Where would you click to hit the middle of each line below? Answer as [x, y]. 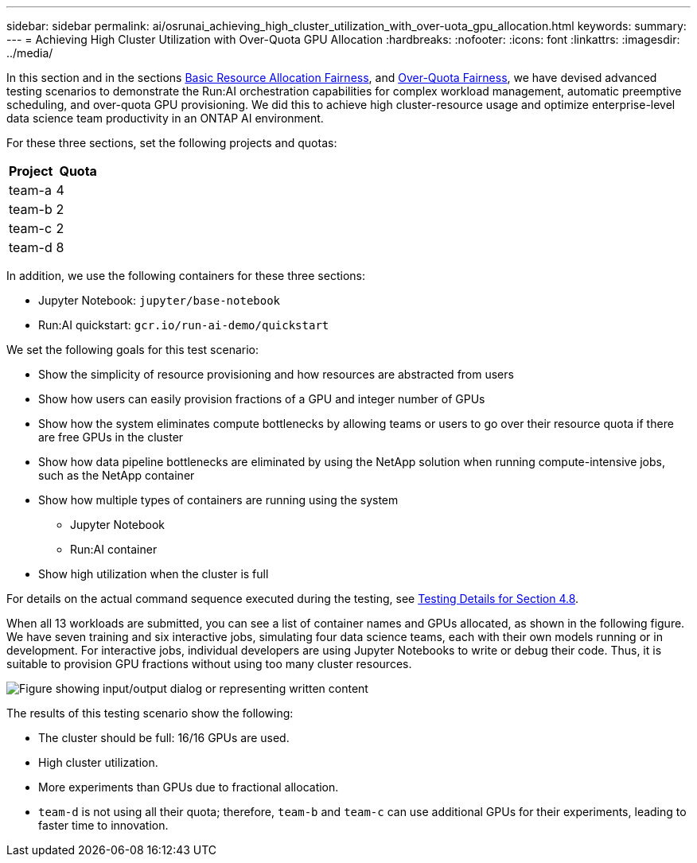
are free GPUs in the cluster [111, 437]
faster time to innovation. [103, 825]
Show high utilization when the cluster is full [154, 574]
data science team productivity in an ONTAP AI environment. [165, 118]
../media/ [30, 53]
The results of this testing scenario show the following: [150, 713]
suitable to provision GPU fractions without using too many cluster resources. [209, 664]
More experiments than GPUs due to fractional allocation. [189, 787]
